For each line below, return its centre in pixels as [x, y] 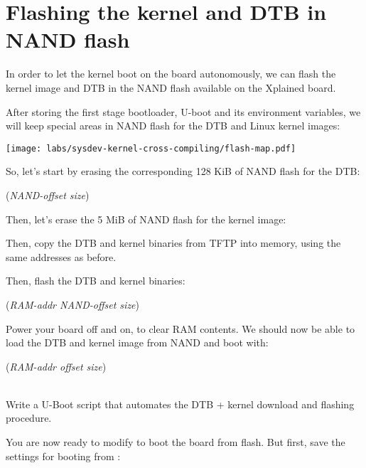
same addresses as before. [61, 256]
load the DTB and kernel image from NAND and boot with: [137, 342]
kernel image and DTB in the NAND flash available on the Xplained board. [171, 87]
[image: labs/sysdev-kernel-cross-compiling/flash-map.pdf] [151, 148]
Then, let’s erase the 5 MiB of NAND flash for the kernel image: [146, 219]
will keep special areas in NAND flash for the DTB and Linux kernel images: [173, 126]
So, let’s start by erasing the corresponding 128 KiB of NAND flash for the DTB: [183, 171]
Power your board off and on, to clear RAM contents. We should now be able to [181, 328]
